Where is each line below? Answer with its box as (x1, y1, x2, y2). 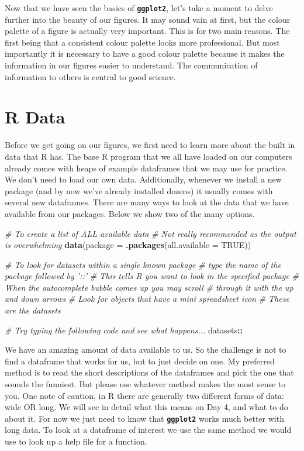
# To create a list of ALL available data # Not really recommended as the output (5, 227, 296, 239)
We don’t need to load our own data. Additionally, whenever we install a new (5, 173, 282, 185)
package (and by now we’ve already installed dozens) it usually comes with (5, 184, 273, 197)
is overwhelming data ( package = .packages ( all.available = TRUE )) (5, 239, 251, 251)
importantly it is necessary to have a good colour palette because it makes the (5, 47, 285, 60)
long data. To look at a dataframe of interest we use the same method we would (5, 424, 292, 436)
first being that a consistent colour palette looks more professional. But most (5, 36, 280, 48)
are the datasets (5, 304, 61, 316)
